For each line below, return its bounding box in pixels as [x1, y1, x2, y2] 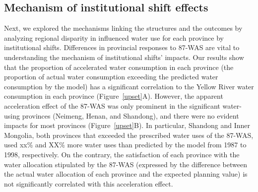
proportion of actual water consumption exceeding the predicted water [4, 71, 218, 82]
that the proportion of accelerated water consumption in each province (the [4, 62, 234, 72]
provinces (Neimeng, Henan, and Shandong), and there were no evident [22, 110, 239, 121]
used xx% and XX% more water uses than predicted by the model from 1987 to [4, 139, 247, 150]
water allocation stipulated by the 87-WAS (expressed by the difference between [4, 159, 247, 169]
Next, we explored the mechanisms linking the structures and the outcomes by [4, 23, 243, 33]
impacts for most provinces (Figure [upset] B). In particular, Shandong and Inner [4, 120, 251, 130]
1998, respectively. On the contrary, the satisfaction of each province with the [4, 149, 240, 159]
